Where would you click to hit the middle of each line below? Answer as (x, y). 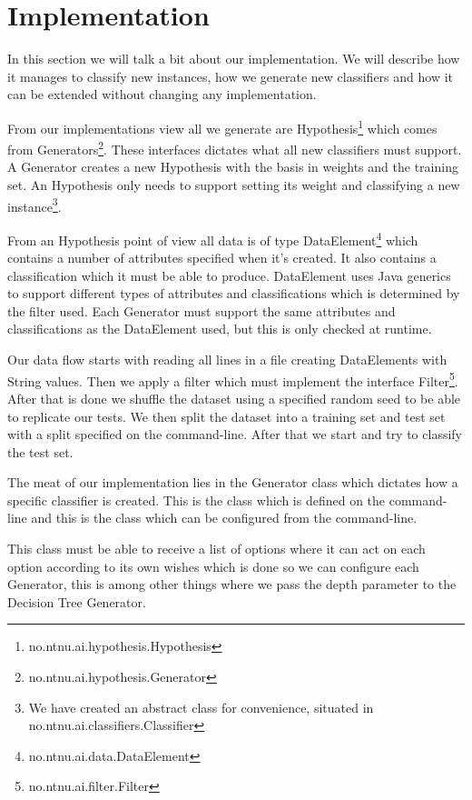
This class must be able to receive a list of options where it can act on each (216, 549)
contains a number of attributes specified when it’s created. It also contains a (222, 258)
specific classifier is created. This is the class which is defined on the (197, 500)
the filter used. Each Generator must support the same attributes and (202, 310)
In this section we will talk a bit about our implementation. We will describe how (234, 59)
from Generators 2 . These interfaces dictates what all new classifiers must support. (235, 148)
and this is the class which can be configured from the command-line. (224, 518)
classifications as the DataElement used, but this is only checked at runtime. (220, 329)
